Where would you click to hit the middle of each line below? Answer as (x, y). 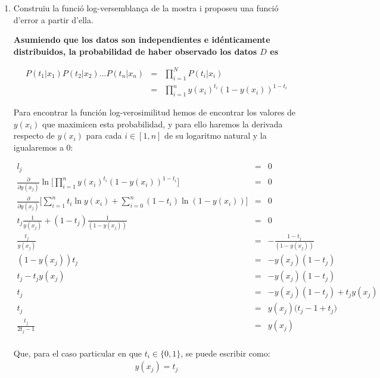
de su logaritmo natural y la (216, 135)
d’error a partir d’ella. (53, 19)
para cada (104, 135)
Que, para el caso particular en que (78, 353)
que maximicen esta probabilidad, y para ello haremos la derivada (162, 124)
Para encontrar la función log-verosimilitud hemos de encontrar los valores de (155, 112)
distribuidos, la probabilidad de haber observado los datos (135, 51)
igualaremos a (38, 147)
